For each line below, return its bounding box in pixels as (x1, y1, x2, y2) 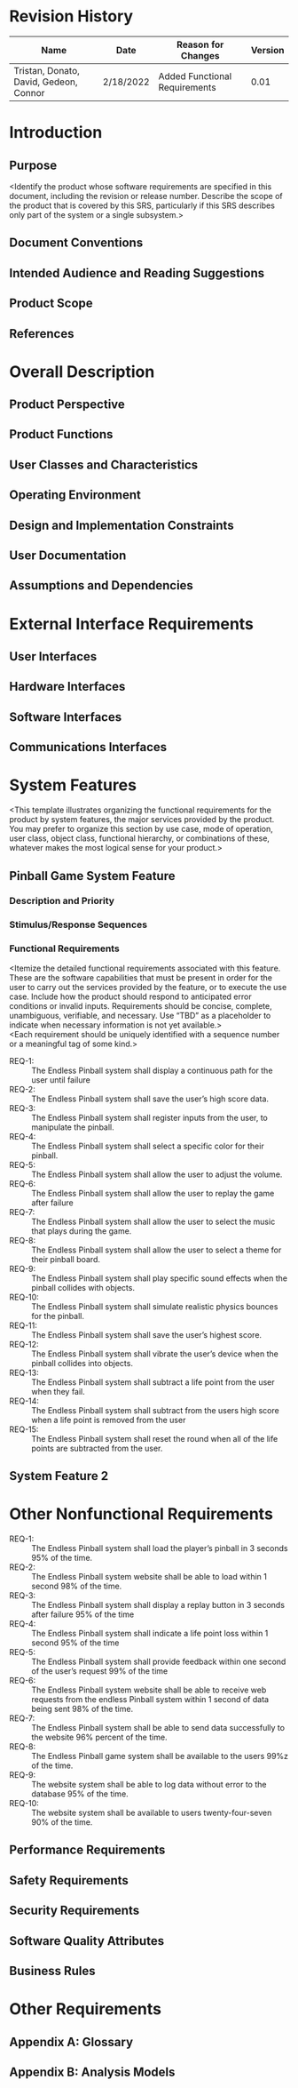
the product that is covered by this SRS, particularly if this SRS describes (9, 200, 275, 211)
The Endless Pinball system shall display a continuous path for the (31, 1065, 273, 1076)
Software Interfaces (9, 709, 122, 724)
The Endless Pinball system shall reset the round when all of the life (31, 1433, 278, 1444)
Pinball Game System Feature (9, 868, 176, 884)
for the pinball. (31, 1310, 84, 1321)
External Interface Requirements (9, 613, 255, 634)
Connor (13, 86, 45, 99)
